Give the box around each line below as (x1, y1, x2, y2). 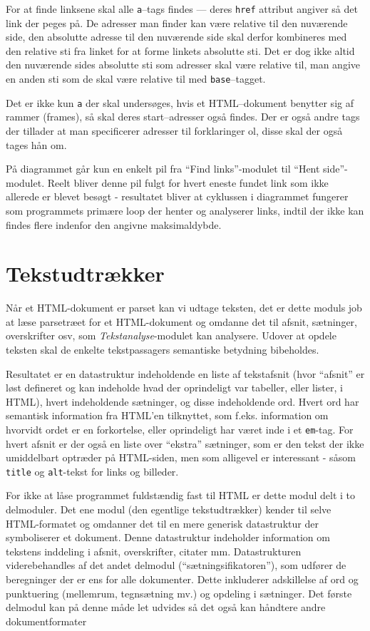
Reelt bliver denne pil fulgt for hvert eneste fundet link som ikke (47, 175, 329, 190)
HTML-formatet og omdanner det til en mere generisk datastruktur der (6, 515, 319, 530)
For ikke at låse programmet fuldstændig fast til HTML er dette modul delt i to (6, 488, 355, 503)
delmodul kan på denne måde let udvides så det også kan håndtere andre (6, 600, 326, 615)
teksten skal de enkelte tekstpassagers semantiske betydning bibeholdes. (6, 342, 319, 356)
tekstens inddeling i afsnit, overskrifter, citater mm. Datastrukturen (6, 543, 302, 558)
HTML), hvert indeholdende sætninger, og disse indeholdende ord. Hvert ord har (6, 394, 359, 409)
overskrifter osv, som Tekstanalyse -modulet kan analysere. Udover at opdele (6, 328, 336, 343)
